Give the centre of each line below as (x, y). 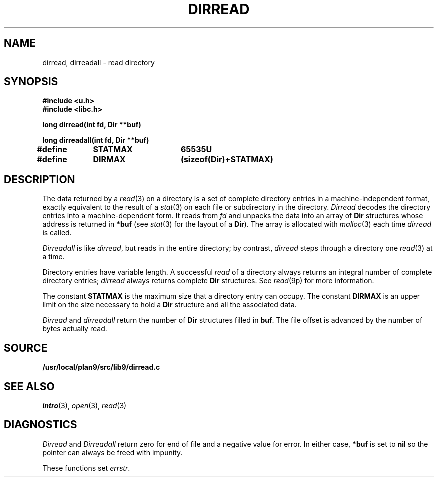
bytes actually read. (75, 329)
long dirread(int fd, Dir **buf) (92, 125)
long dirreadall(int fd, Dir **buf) (96, 140)
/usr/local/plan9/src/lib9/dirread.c (101, 367)
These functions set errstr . (86, 468)
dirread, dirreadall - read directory (99, 62)
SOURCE (26, 348)
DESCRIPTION (40, 179)
